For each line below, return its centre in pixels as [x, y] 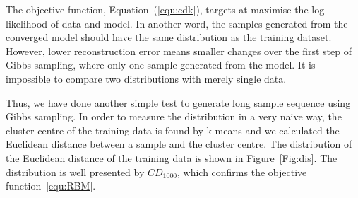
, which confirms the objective [242, 171]
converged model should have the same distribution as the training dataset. [169, 37]
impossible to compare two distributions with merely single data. [146, 78]
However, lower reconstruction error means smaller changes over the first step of [179, 51]
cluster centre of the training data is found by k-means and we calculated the [173, 130]
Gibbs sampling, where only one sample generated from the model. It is [161, 65]
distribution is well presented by [75, 171]
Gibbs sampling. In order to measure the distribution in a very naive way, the [174, 116]
